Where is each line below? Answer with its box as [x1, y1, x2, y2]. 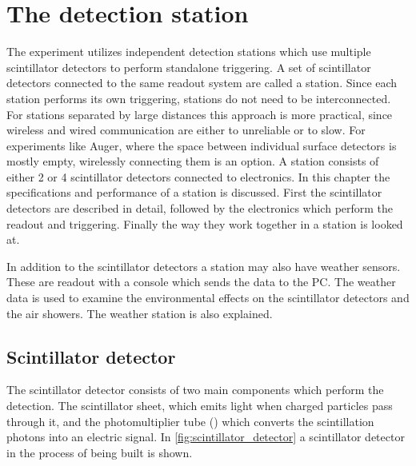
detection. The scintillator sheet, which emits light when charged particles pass [6, 397, 393, 414]
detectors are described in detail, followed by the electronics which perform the [6, 200, 394, 217]
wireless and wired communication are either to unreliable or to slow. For [6, 121, 366, 138]
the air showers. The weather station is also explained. [6, 305, 273, 321]
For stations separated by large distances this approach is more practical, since [6, 106, 393, 122]
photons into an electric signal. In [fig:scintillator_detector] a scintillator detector [6, 428, 405, 445]
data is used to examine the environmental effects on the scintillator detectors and [6, 289, 410, 306]
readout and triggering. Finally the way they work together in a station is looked [6, 215, 403, 232]
